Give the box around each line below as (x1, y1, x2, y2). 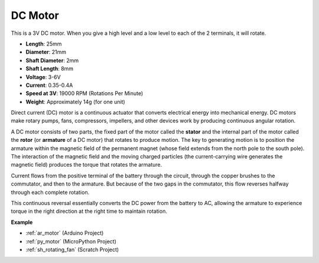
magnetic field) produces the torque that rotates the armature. (11, 161, 162, 168)
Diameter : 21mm (25, 48, 66, 56)
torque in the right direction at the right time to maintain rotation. (11, 207, 168, 215)
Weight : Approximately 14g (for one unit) (25, 98, 125, 105)
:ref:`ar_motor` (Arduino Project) (25, 229, 104, 236)
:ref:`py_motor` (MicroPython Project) (25, 238, 116, 245)
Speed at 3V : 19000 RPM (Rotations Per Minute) (25, 90, 144, 97)
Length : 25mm (25, 40, 62, 47)
